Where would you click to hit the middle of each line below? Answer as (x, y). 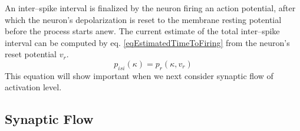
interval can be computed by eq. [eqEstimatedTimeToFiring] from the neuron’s (147, 42)
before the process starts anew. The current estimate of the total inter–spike (142, 31)
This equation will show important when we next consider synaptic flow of (139, 75)
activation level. (33, 87)
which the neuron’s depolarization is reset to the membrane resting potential (143, 19)
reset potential (31, 54)
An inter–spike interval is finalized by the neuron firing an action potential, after (150, 8)
